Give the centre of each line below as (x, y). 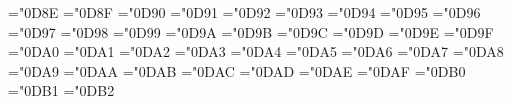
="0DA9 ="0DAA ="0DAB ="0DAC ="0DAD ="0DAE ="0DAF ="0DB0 (237, 70)
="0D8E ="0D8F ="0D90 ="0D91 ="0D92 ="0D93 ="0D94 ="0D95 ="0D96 (244, 12)
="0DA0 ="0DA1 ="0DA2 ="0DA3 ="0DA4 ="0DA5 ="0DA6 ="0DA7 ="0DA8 (256, 51)
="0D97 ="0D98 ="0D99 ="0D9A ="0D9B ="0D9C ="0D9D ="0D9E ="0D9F (251, 31)
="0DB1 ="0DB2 (61, 90)
